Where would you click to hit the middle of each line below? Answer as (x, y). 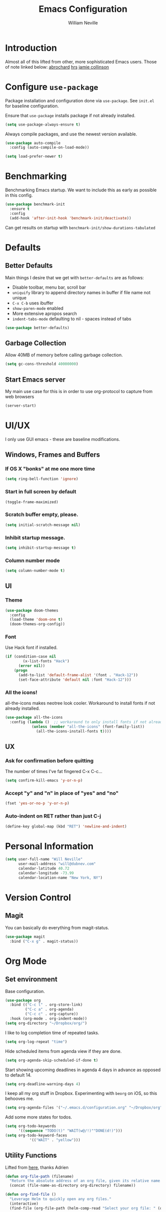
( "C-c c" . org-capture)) (52, 1014)
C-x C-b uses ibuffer (33, 303)
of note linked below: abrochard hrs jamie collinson (57, 67)
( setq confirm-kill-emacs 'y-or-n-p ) (44, 780)
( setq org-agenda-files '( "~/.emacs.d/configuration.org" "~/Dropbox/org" (84, 1108)
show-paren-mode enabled (38, 308)
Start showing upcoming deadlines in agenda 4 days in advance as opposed (83, 1070)
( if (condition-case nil (31, 657)
